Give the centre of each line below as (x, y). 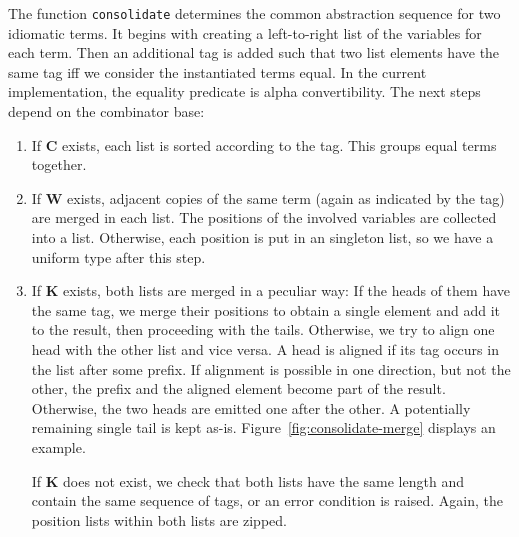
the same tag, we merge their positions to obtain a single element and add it (265, 309)
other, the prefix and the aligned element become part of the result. (238, 388)
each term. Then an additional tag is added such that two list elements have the (254, 52)
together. (59, 164)
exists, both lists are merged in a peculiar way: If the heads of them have (286, 290)
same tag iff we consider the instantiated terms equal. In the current (217, 71)
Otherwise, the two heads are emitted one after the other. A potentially (251, 407)
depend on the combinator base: (106, 111)
